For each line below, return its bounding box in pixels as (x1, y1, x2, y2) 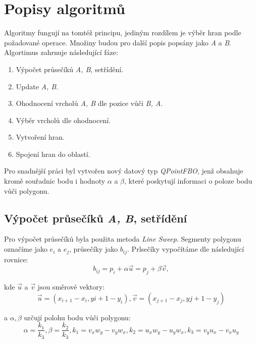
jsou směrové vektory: (37, 281, 105, 292)
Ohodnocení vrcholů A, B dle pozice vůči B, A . (16, 98, 163, 108)
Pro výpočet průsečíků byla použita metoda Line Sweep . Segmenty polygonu (4, 234, 241, 244)
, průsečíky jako (69, 244, 118, 254)
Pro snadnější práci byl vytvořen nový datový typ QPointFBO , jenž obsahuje (4, 165, 243, 176)
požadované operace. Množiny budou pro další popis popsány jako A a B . (4, 37, 231, 47)
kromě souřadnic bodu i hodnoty (4, 176, 106, 186)
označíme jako (4, 244, 47, 254)
